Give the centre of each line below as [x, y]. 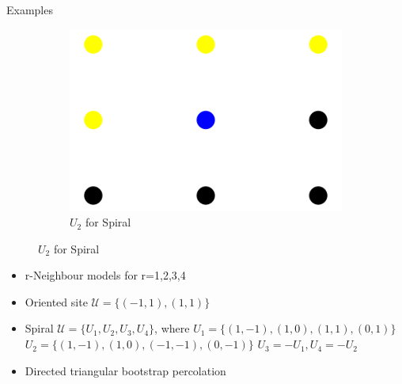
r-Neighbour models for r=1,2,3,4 [105, 275]
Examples [30, 10]
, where [172, 328]
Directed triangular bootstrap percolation [125, 370]
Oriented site [56, 301]
